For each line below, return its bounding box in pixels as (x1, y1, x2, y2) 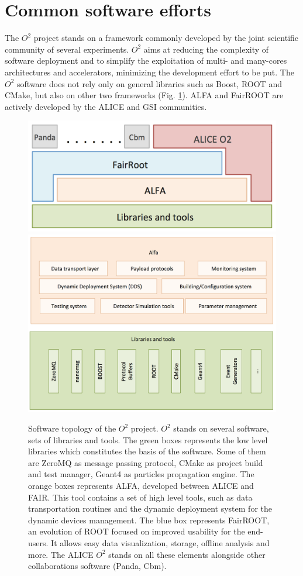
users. (28, 537, 49, 549)
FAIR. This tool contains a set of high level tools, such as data (28, 491, 253, 503)
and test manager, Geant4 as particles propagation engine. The (28, 468, 254, 480)
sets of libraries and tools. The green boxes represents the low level (28, 433, 268, 446)
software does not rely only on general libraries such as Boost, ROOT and (17, 77, 282, 89)
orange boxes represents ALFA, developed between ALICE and (28, 480, 254, 492)
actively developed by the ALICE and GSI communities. (5, 100, 207, 112)
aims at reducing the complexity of (143, 43, 269, 55)
